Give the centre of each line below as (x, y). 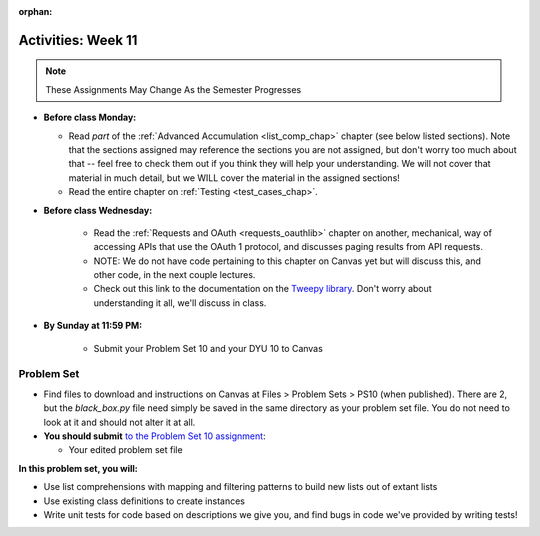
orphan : (35, 11)
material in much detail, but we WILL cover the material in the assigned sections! (234, 177)
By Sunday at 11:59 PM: (93, 326)
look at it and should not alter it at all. (119, 422)
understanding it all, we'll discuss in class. (180, 302)
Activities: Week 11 (78, 40)
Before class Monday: (90, 117)
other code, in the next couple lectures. (174, 275)
